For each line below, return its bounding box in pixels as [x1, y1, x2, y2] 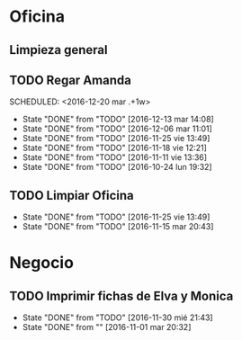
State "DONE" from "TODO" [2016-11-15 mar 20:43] [22, 221, 214, 232]
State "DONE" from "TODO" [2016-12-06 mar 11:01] [22, 123, 213, 134]
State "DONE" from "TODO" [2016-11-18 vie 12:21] [22, 142, 207, 154]
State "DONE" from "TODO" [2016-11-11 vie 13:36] [22, 152, 208, 163]
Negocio [9, 253, 75, 273]
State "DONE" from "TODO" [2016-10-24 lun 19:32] [22, 162, 213, 173]
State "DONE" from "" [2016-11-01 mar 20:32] [22, 322, 192, 333]
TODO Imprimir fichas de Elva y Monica [9, 288, 234, 303]
